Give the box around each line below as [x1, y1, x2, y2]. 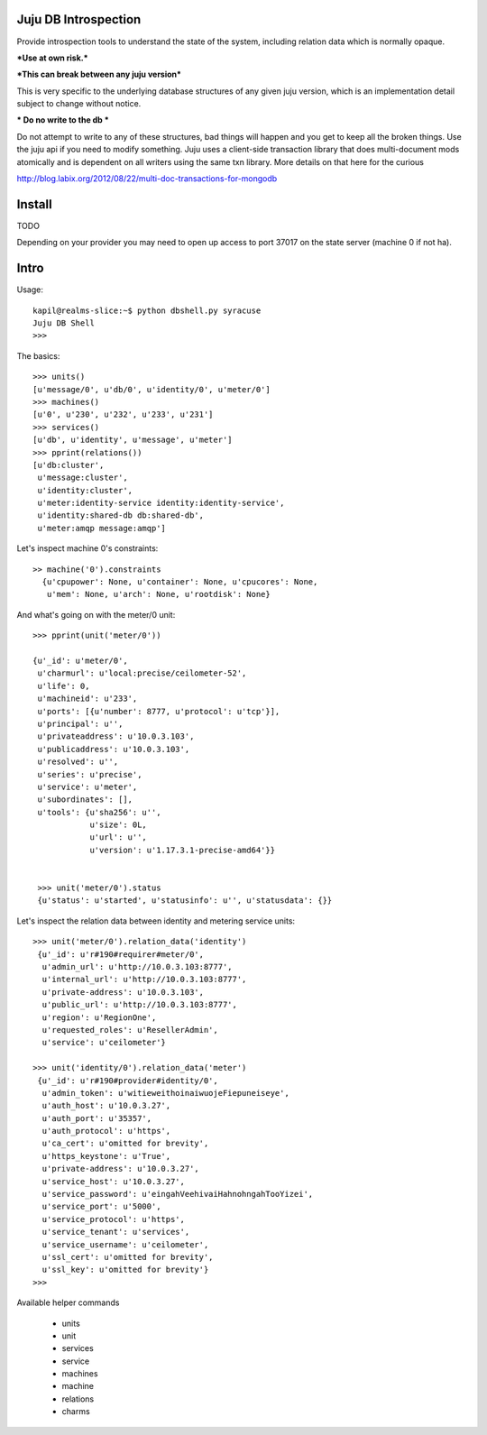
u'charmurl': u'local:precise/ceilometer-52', [37, 668, 247, 678]
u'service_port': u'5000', [41, 1201, 161, 1212]
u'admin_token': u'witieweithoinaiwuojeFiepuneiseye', [41, 1088, 290, 1098]
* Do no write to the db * [16, 115, 110, 125]
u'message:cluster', [37, 473, 128, 483]
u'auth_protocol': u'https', [41, 1126, 171, 1136]
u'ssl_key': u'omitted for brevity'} [41, 1265, 209, 1275]
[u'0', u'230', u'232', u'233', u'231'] [32, 409, 214, 419]
